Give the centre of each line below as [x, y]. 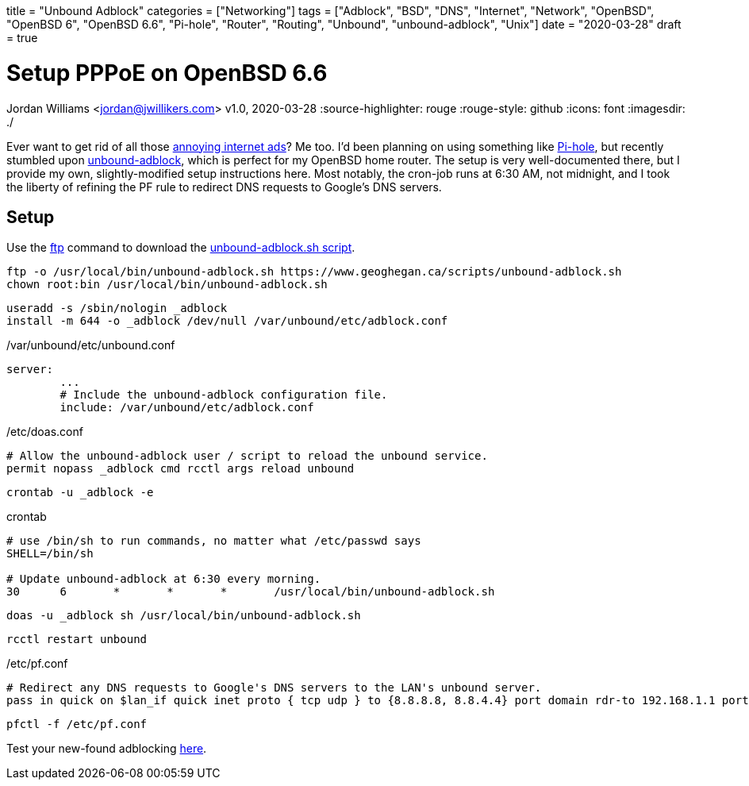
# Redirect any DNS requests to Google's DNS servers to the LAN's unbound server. [274, 688]
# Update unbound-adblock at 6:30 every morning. [164, 579]
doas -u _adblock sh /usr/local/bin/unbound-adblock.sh [184, 616]
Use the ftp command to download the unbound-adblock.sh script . [181, 248]
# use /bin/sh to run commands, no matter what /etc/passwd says [214, 541]
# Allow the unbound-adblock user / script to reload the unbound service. [247, 456]
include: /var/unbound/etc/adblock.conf [187, 408]
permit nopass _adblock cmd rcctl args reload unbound [181, 469]
